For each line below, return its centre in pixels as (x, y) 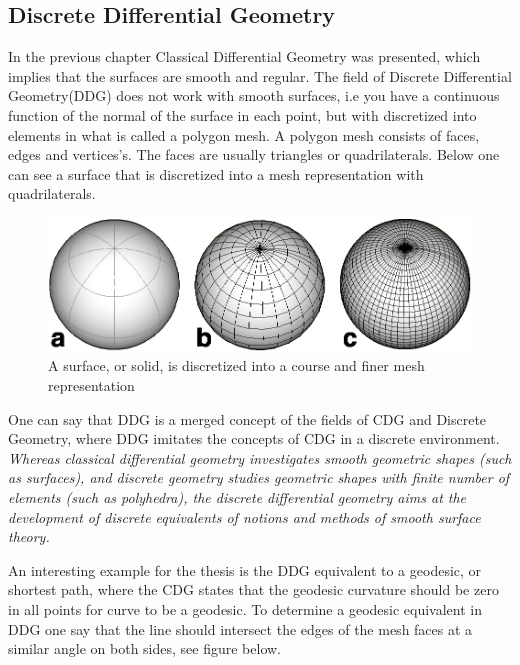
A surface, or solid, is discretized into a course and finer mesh (236, 365)
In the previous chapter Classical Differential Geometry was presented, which (244, 56)
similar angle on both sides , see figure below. (144, 648)
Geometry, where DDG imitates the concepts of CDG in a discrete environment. (254, 438)
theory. (29, 536)
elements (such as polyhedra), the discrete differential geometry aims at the (237, 496)
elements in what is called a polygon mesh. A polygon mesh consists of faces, (244, 134)
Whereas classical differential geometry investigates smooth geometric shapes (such (260, 457)
